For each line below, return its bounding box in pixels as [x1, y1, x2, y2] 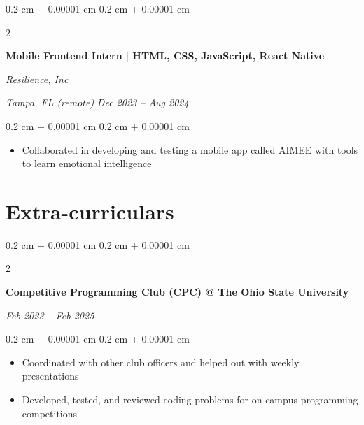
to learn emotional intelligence [22, 156, 152, 171]
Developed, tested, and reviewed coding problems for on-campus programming [22, 392, 358, 407]
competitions [22, 405, 78, 420]
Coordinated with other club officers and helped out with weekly [22, 354, 300, 369]
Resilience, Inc [6, 71, 69, 86]
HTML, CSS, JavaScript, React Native [132, 48, 325, 63]
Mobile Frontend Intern [6, 48, 122, 63]
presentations [22, 368, 79, 383]
